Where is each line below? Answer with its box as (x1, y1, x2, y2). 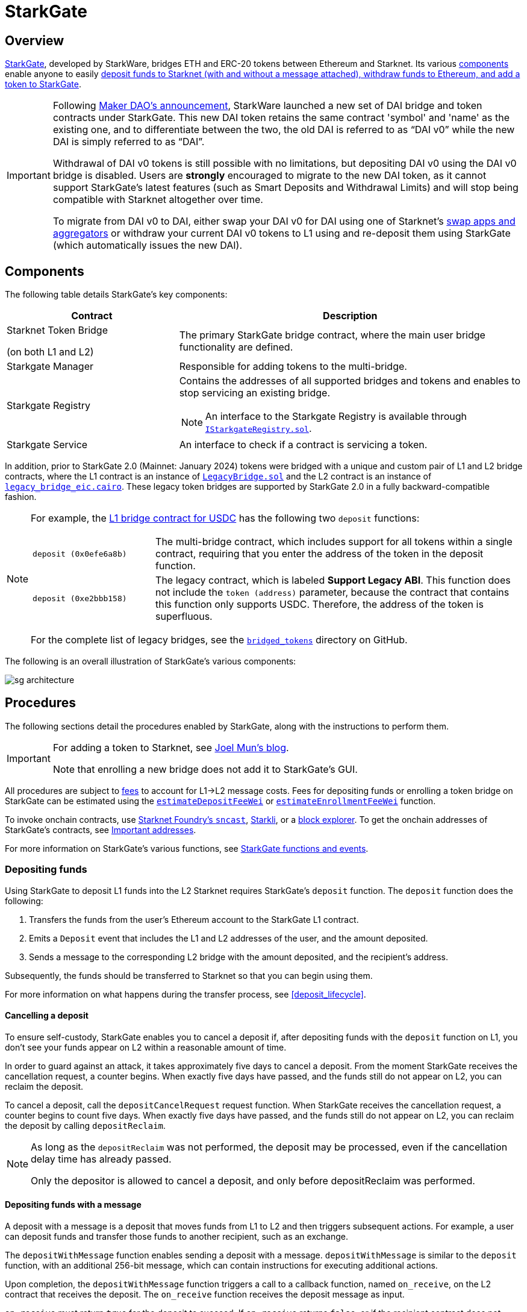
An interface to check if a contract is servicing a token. (179, 439, 428, 451)
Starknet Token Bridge (7, 324, 108, 337)
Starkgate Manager (7, 360, 93, 373)
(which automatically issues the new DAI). (52, 239, 243, 252)
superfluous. (155, 610, 213, 623)
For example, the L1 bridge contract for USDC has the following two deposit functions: (31, 512, 420, 525)
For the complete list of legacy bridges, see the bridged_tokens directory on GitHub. (31, 634, 408, 646)
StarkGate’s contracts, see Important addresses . (5, 824, 196, 835)
